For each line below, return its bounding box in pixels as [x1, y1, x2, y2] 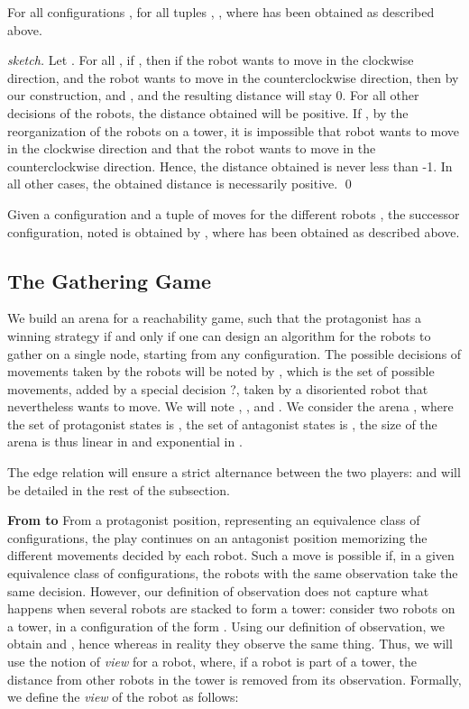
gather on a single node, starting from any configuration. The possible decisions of [7, 344, 462, 363]
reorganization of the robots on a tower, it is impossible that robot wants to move [7, 121, 460, 140]
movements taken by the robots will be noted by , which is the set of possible [7, 362, 435, 381]
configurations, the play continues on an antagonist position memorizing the [7, 528, 428, 547]
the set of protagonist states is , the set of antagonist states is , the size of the [7, 414, 437, 433]
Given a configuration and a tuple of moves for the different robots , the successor [7, 204, 460, 223]
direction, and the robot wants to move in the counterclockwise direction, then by [7, 68, 459, 87]
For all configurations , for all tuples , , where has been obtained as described [7, 3, 435, 21]
